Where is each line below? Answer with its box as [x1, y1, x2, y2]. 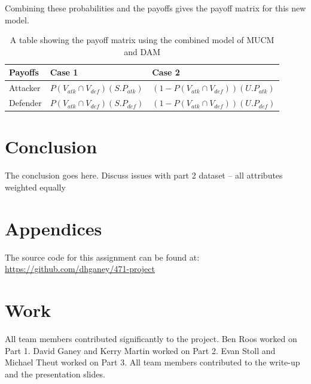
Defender [9, 96, 42, 109]
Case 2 [152, 66, 180, 78]
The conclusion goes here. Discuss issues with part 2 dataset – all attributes [5, 169, 283, 182]
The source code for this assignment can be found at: [5, 250, 200, 263]
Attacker [9, 81, 41, 94]
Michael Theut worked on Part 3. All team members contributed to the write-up [5, 356, 300, 368]
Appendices [5, 216, 102, 240]
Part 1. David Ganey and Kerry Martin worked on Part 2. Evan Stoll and [5, 344, 276, 356]
